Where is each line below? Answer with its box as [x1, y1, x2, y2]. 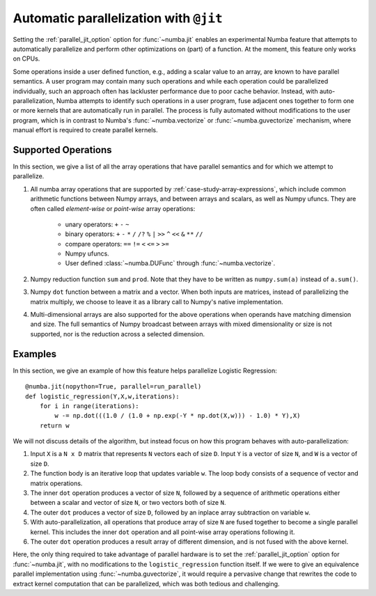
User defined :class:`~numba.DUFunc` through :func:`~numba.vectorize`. [65, 259, 276, 267]
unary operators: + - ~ [65, 220, 130, 228]
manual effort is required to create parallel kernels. [13, 126, 158, 134]
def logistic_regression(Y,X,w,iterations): [25, 392, 180, 400]
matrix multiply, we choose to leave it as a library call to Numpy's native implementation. [30, 297, 283, 306]
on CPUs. [13, 54, 40, 63]
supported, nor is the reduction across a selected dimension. [30, 329, 205, 338]
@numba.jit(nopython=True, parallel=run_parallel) [25, 383, 202, 391]
